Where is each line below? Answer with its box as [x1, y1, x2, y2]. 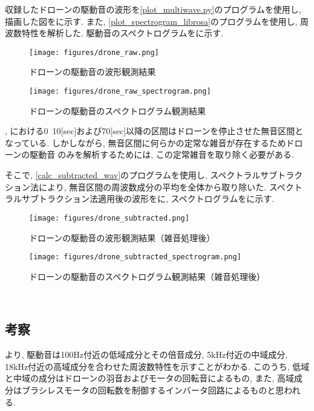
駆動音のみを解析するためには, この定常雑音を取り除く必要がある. [30, 148, 294, 161]
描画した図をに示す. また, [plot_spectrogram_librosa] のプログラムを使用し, [5, 15, 298, 27]
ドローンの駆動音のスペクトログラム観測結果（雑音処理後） [29, 270, 265, 282]
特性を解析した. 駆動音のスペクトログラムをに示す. [21, 27, 224, 39]
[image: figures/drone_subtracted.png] [29, 213, 189, 222]
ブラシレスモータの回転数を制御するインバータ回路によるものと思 [21, 383, 284, 396]
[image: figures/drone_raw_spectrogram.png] [29, 87, 211, 96]
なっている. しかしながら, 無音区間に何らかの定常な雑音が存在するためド [5, 136, 295, 149]
